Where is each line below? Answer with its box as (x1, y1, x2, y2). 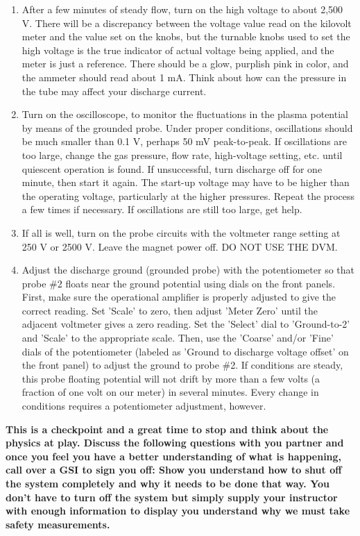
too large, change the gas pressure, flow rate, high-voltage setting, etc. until (22, 147, 343, 162)
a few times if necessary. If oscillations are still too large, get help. (22, 202, 302, 217)
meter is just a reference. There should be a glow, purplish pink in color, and (22, 56, 349, 71)
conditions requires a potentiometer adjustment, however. (22, 399, 266, 413)
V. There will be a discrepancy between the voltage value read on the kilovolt (22, 15, 352, 30)
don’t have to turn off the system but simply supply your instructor (6, 489, 338, 504)
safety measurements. (6, 517, 110, 531)
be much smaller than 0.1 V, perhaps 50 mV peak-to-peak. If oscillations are (22, 134, 348, 149)
